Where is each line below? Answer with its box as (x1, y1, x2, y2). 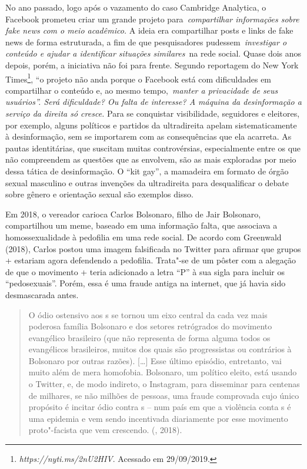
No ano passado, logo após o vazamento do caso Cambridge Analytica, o (5, 1, 266, 13)
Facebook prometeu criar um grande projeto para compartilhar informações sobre (5, 12, 299, 25)
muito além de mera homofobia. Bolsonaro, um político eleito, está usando (28, 366, 297, 378)
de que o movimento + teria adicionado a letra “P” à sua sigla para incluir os (5, 265, 285, 278)
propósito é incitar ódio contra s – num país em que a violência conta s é (28, 401, 291, 413)
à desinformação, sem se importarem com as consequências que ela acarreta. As (5, 130, 292, 143)
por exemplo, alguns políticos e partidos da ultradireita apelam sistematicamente (5, 118, 297, 131)
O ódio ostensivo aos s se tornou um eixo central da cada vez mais (28, 308, 268, 321)
